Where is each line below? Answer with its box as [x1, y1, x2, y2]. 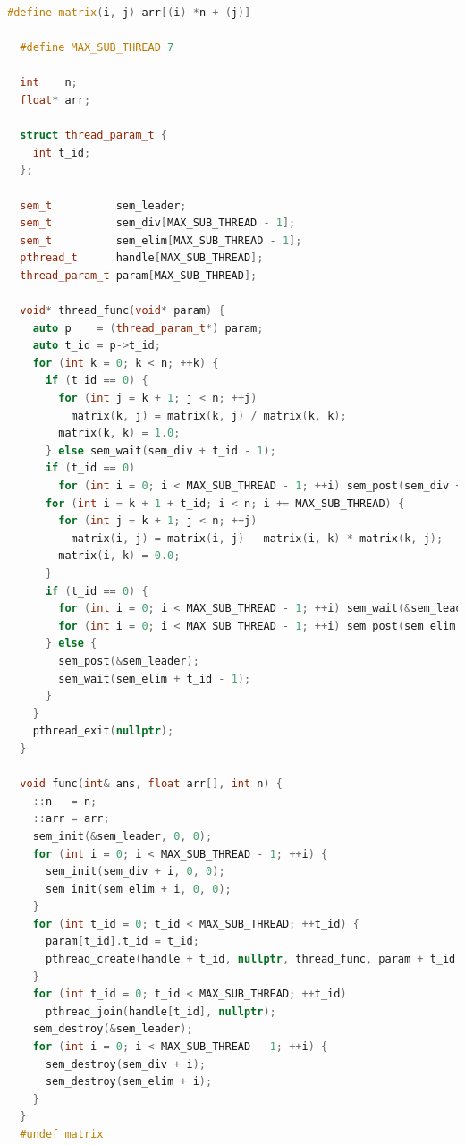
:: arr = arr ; [32, 812, 110, 826]
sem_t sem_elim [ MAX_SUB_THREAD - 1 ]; [20, 233, 302, 247]
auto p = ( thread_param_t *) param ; [32, 321, 264, 335]
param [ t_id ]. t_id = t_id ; [45, 935, 199, 948]
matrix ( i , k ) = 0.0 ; [58, 549, 181, 563]
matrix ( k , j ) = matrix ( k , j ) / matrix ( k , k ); [71, 409, 347, 422]
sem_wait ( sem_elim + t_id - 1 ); [58, 672, 251, 685]
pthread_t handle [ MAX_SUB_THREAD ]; [20, 251, 264, 265]
